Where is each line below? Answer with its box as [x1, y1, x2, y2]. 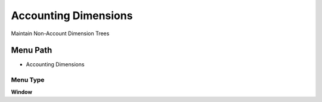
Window [11, 88, 33, 95]
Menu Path [11, 45, 52, 55]
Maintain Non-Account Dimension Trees [11, 30, 110, 37]
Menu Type [11, 76, 45, 84]
